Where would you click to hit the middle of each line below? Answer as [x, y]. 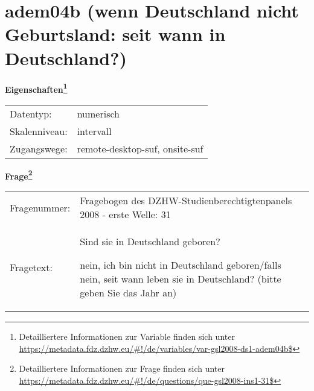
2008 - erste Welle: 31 [125, 214]
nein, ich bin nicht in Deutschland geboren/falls [181, 265]
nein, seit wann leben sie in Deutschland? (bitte [181, 279]
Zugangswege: [39, 148]
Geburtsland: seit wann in [115, 34]
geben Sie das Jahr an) [128, 292]
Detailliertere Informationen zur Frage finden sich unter [122, 368]
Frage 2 [19, 175]
